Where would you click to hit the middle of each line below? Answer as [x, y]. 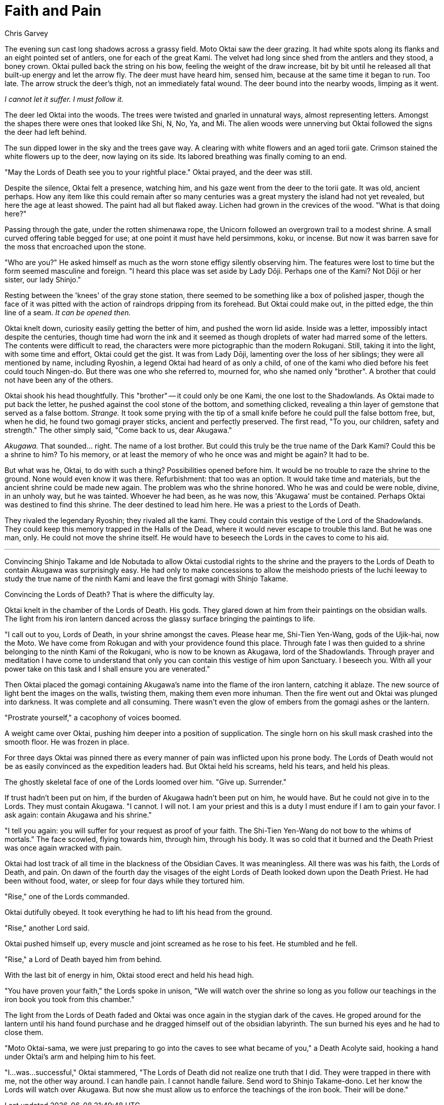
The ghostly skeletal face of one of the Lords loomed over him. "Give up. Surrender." [146, 782]
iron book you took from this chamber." [70, 999]
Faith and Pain [53, 11]
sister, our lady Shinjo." [43, 279]
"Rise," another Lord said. [47, 928]
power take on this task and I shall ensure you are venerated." [107, 669]
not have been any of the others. [59, 380]
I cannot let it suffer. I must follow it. [64, 99]
